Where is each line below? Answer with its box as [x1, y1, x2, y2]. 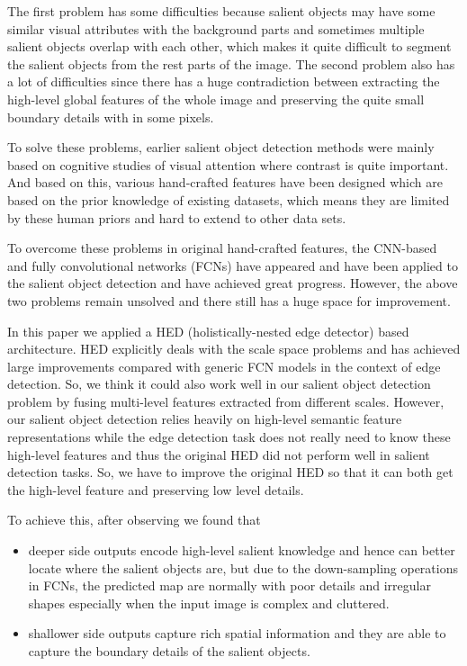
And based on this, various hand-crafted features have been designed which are [7, 173, 443, 192]
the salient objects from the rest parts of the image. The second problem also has [7, 54, 455, 73]
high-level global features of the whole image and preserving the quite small [7, 89, 425, 108]
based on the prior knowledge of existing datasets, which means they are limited [7, 190, 450, 209]
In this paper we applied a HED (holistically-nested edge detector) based [7, 321, 409, 340]
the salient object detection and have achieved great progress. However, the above [7, 274, 458, 292]
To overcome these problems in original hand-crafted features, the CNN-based [7, 238, 437, 257]
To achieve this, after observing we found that [7, 510, 261, 529]
